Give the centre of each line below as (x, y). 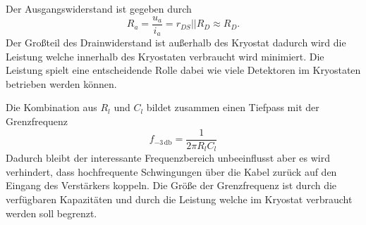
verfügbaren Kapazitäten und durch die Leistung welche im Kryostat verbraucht (179, 199)
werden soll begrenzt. (51, 213)
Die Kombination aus (51, 107)
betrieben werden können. (61, 83)
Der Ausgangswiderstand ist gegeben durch (99, 8)
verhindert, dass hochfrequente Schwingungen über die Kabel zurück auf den (171, 171)
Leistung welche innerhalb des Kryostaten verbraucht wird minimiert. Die (165, 56)
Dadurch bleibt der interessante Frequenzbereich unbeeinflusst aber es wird (168, 158)
